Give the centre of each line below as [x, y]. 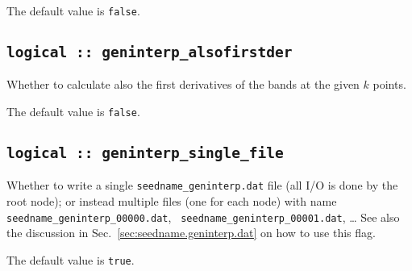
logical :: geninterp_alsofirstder [150, 52]
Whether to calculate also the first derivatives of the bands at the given [183, 84]
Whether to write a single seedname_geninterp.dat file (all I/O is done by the [202, 185]
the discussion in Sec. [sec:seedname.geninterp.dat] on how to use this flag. [191, 233]
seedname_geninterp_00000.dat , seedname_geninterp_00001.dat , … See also [203, 217]
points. [389, 84]
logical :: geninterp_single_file [145, 153]
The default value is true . [71, 259]
